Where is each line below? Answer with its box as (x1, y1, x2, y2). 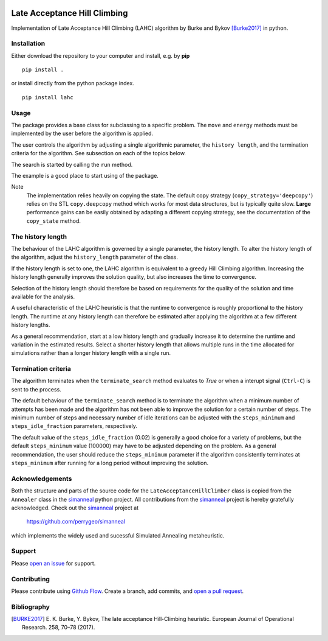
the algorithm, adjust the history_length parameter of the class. (11, 253, 179, 261)
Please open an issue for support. (11, 559, 96, 567)
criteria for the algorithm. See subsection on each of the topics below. (11, 150, 186, 157)
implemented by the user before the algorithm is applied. (11, 130, 154, 137)
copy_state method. (26, 217, 81, 225)
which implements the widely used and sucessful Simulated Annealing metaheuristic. (11, 531, 225, 539)
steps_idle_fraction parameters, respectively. (11, 422, 138, 430)
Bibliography (11, 603, 50, 611)
